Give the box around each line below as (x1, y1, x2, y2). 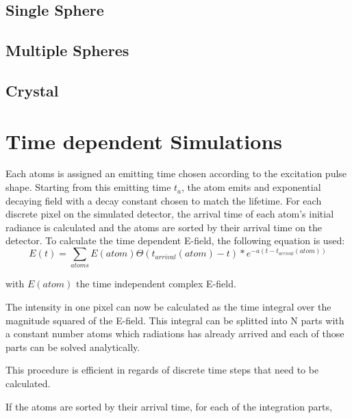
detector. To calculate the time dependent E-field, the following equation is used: (5, 233, 345, 248)
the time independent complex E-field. (75, 276, 236, 291)
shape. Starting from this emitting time (5, 180, 171, 194)
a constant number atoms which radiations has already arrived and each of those (5, 326, 344, 341)
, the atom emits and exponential (181, 180, 321, 194)
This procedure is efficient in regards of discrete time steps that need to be (5, 363, 319, 377)
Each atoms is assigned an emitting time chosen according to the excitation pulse (5, 166, 347, 181)
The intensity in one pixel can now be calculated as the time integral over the (5, 299, 331, 313)
